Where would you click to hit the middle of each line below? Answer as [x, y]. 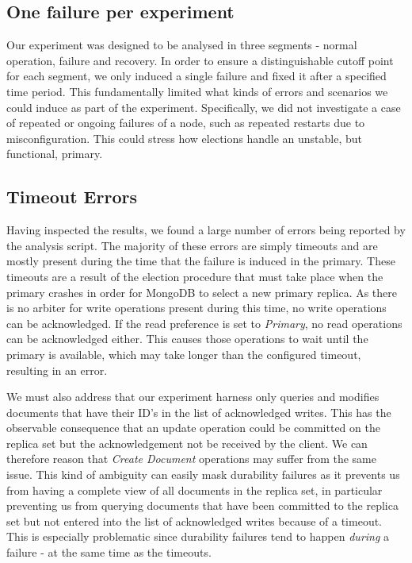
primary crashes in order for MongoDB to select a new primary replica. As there [202, 292]
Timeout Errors [72, 197]
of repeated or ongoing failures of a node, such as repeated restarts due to [186, 123]
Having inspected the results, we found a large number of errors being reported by [206, 230]
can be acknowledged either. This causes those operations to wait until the [187, 339]
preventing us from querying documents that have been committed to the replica [202, 505]
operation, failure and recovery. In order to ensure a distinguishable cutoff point [200, 60]
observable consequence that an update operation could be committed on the [193, 428]
